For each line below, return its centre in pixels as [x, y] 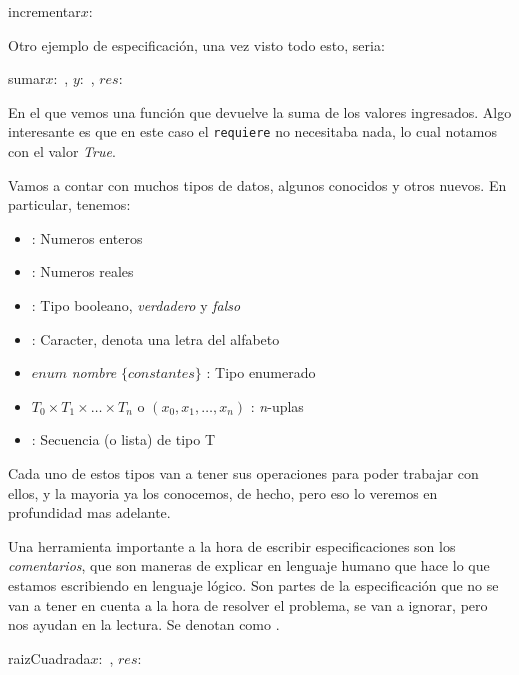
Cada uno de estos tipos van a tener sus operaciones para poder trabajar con [243, 472]
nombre [94, 372]
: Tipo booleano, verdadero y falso [136, 305]
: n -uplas [277, 405]
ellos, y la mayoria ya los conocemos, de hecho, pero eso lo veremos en [223, 492]
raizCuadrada [49, 657]
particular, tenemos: [69, 204]
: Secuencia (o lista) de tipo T [123, 439]
